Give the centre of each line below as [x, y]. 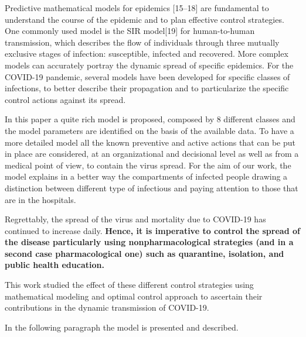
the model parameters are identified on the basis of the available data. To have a [149, 130]
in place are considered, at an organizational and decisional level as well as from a [152, 154]
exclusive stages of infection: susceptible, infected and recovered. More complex [147, 54]
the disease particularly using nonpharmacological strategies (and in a [149, 242]
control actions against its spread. [65, 99]
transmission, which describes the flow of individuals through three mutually [142, 42]
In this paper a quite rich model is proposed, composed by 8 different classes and [150, 119]
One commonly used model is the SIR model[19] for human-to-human [130, 31]
